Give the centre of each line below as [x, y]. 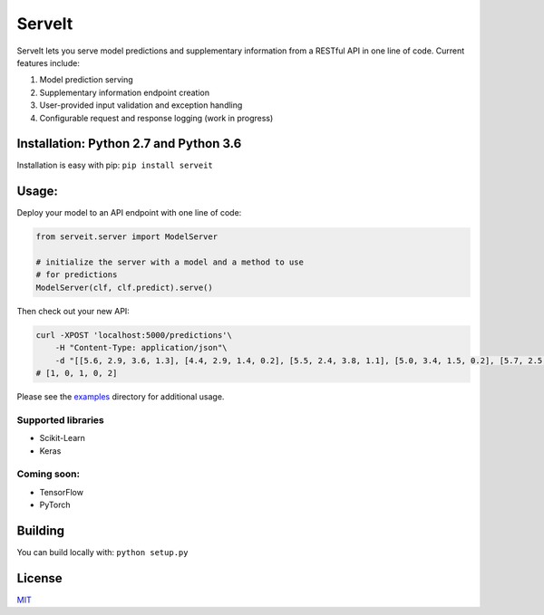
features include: [49, 62]
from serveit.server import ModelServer [126, 237]
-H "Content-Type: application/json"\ [141, 348]
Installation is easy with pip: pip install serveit [115, 165]
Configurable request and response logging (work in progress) [156, 118]
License [39, 578]
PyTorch [55, 505]
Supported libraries [60, 419]
